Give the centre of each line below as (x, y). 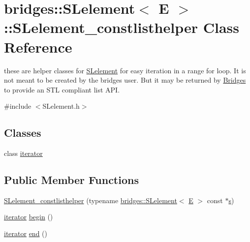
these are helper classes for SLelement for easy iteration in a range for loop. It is (125, 70)
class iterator (23, 153)
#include (18, 106)
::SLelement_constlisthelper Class (122, 27)
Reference (38, 46)
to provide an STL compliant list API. (62, 89)
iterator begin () (29, 217)
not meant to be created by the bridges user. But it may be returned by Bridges (125, 80)
